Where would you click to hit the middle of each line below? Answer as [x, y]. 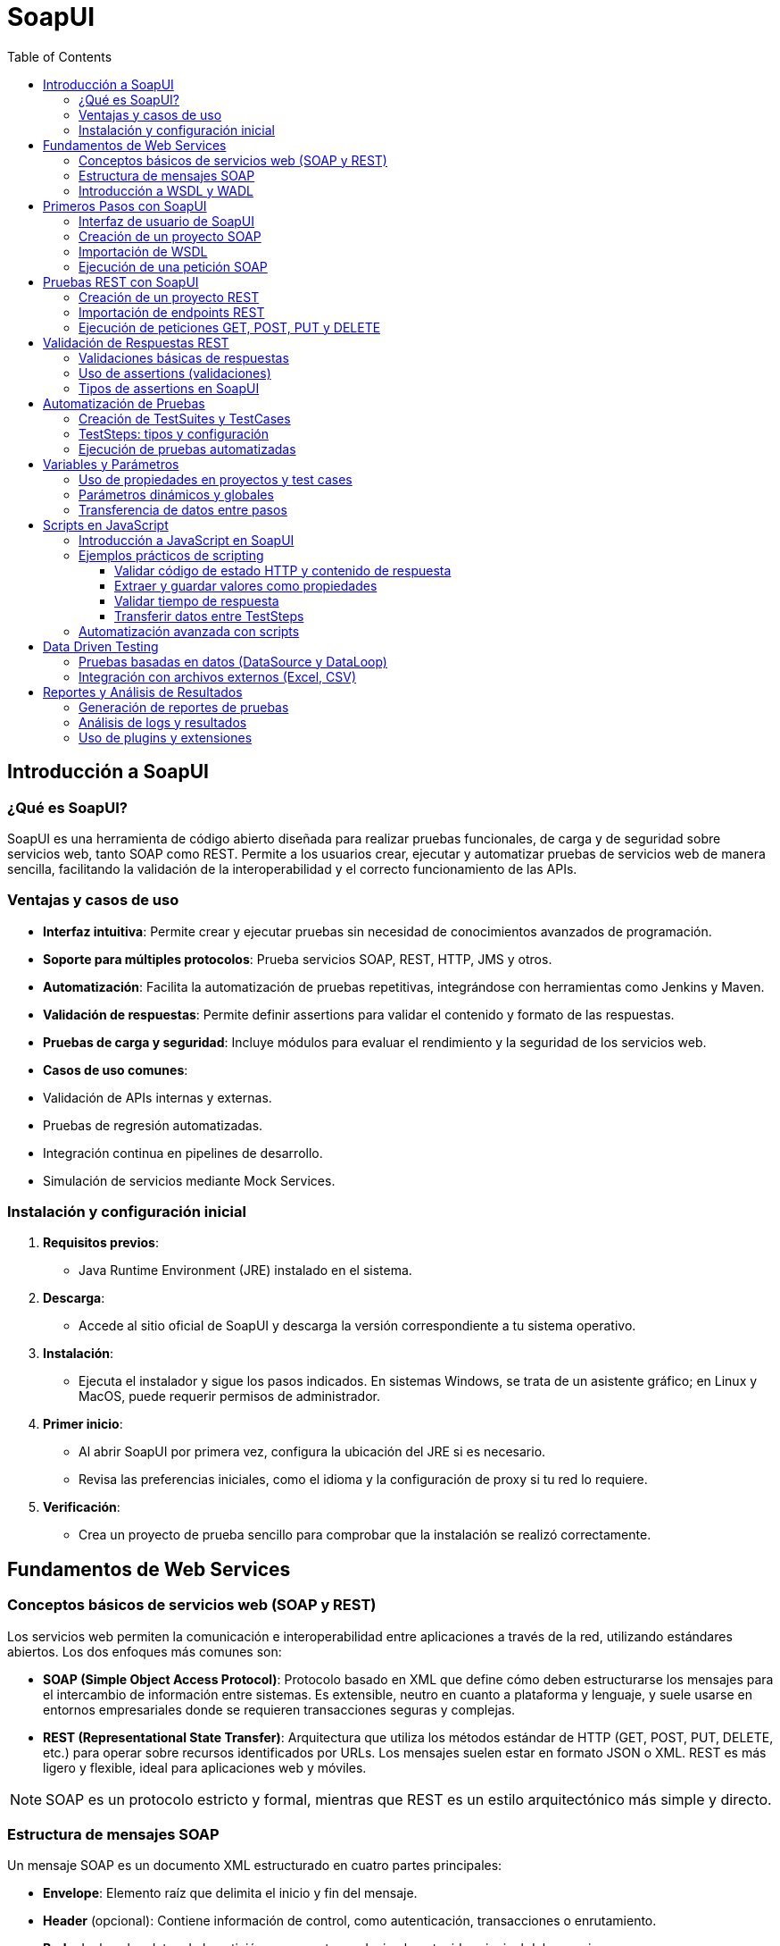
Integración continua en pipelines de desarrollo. [183, 1153]
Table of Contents [60, 56]
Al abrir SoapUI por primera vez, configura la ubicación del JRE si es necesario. [312, 1452]
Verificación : [82, 1507]
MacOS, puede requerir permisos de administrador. [229, 1397]
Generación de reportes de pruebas [184, 707]
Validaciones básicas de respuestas [184, 357]
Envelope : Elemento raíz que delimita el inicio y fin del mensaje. [230, 1893]
